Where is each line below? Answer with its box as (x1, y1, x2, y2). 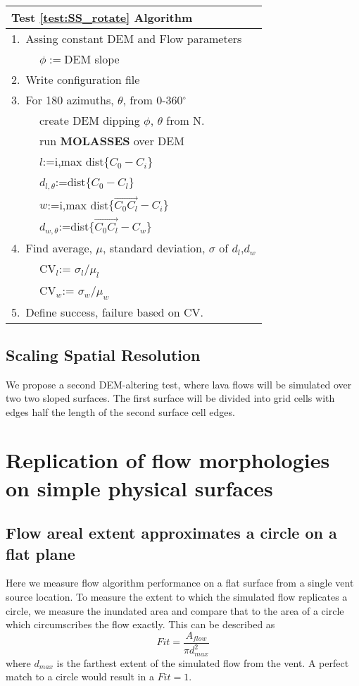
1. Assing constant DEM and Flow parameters (11, 30, 242, 47)
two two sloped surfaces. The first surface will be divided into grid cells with (6, 391, 335, 405)
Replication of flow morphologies (6, 446, 330, 474)
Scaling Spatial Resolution (6, 343, 201, 365)
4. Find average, (11, 239, 92, 256)
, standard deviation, (102, 239, 206, 256)
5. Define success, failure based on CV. (11, 304, 204, 321)
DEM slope (64, 51, 120, 67)
